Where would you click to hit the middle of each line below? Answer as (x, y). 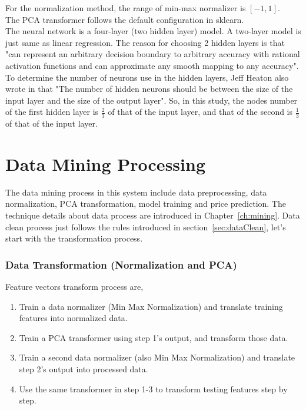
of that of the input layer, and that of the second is (200, 112)
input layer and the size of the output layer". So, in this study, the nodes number (152, 100)
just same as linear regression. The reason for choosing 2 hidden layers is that (145, 42)
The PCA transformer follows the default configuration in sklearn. (125, 19)
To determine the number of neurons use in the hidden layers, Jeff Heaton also (147, 77)
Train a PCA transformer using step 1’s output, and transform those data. (154, 337)
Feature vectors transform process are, (74, 287)
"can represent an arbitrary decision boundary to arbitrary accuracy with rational (153, 54)
